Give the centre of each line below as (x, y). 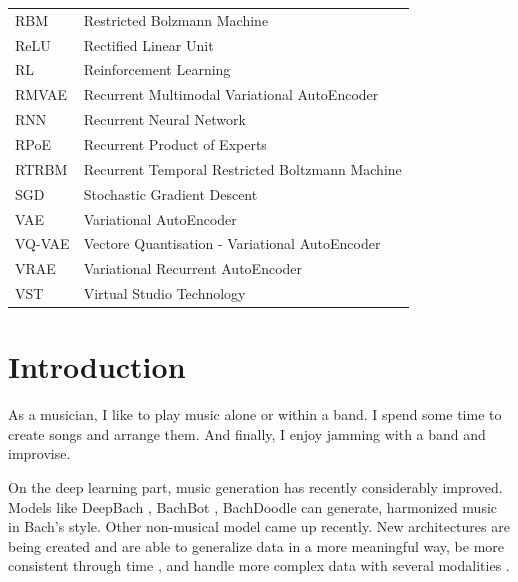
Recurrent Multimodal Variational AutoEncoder (231, 94)
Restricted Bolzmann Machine (176, 19)
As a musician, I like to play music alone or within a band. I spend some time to (255, 414)
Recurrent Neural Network (164, 119)
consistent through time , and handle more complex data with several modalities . (259, 565)
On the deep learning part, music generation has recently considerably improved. (255, 487)
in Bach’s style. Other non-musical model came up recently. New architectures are (259, 526)
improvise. (39, 453)
